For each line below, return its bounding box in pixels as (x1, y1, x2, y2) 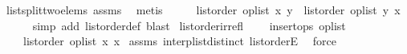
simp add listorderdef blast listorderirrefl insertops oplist (32, 17, 346, 33)
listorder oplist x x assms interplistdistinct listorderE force (22, 33, 336, 49)
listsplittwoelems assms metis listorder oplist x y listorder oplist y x (6, 2, 401, 17)
